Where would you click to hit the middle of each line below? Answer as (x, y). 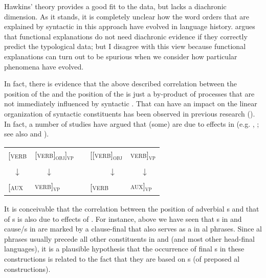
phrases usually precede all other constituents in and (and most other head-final (129, 238)
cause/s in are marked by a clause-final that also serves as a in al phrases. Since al (133, 229)
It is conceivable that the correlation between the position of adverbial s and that (132, 209)
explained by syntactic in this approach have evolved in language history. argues (130, 26)
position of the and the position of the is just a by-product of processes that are (129, 93)
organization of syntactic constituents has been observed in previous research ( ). (130, 113)
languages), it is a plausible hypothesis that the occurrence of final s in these (124, 249)
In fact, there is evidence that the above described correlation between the (120, 84)
